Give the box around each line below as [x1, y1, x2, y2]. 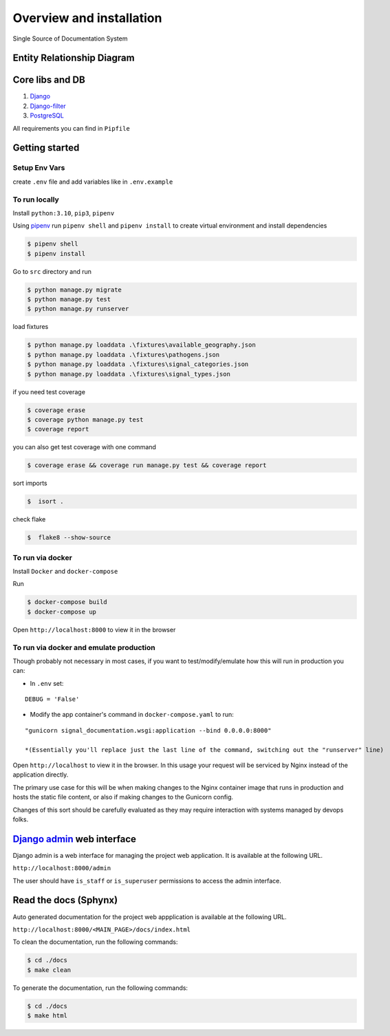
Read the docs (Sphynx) [12, 894, 118, 906]
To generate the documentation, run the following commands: [12, 984, 188, 992]
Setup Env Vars [12, 163, 65, 173]
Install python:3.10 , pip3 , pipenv [12, 208, 115, 217]
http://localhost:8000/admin [12, 864, 111, 872]
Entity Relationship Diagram [12, 52, 135, 64]
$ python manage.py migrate [27, 285, 122, 294]
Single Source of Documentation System [12, 34, 128, 43]
